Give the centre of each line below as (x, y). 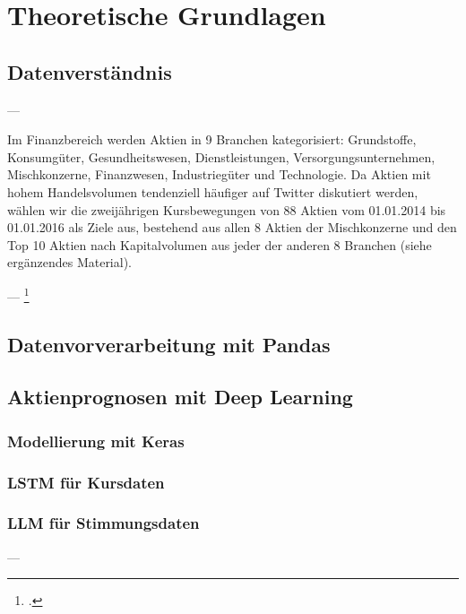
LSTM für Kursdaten (86, 482)
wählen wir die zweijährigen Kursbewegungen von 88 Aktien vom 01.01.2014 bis (227, 209)
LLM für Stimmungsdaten (104, 523)
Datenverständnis (90, 71)
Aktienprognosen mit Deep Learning (180, 397)
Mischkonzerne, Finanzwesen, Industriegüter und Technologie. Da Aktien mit (219, 174)
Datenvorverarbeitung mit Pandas (169, 344)
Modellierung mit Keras (96, 441)
